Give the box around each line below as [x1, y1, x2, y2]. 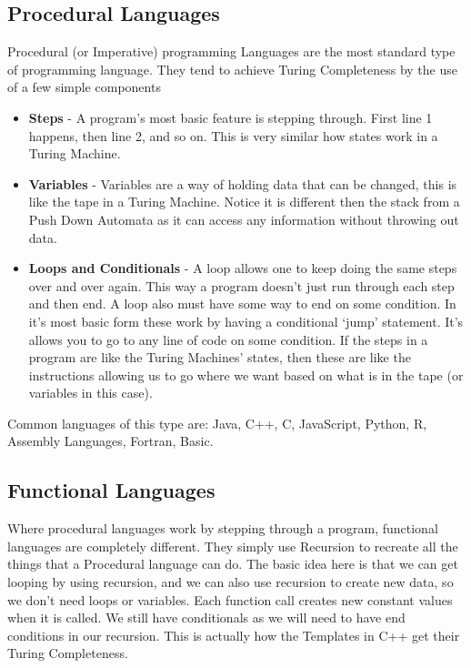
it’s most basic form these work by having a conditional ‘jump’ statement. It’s [28, 311, 464, 330]
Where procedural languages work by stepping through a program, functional [7, 519, 438, 538]
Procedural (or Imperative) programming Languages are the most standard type [7, 42, 456, 61]
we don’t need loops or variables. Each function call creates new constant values [7, 590, 453, 609]
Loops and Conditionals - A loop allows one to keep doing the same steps [28, 258, 457, 278]
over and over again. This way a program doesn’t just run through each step [28, 276, 455, 295]
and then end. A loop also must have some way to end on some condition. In [28, 294, 456, 313]
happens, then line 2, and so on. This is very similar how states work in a [28, 126, 438, 145]
